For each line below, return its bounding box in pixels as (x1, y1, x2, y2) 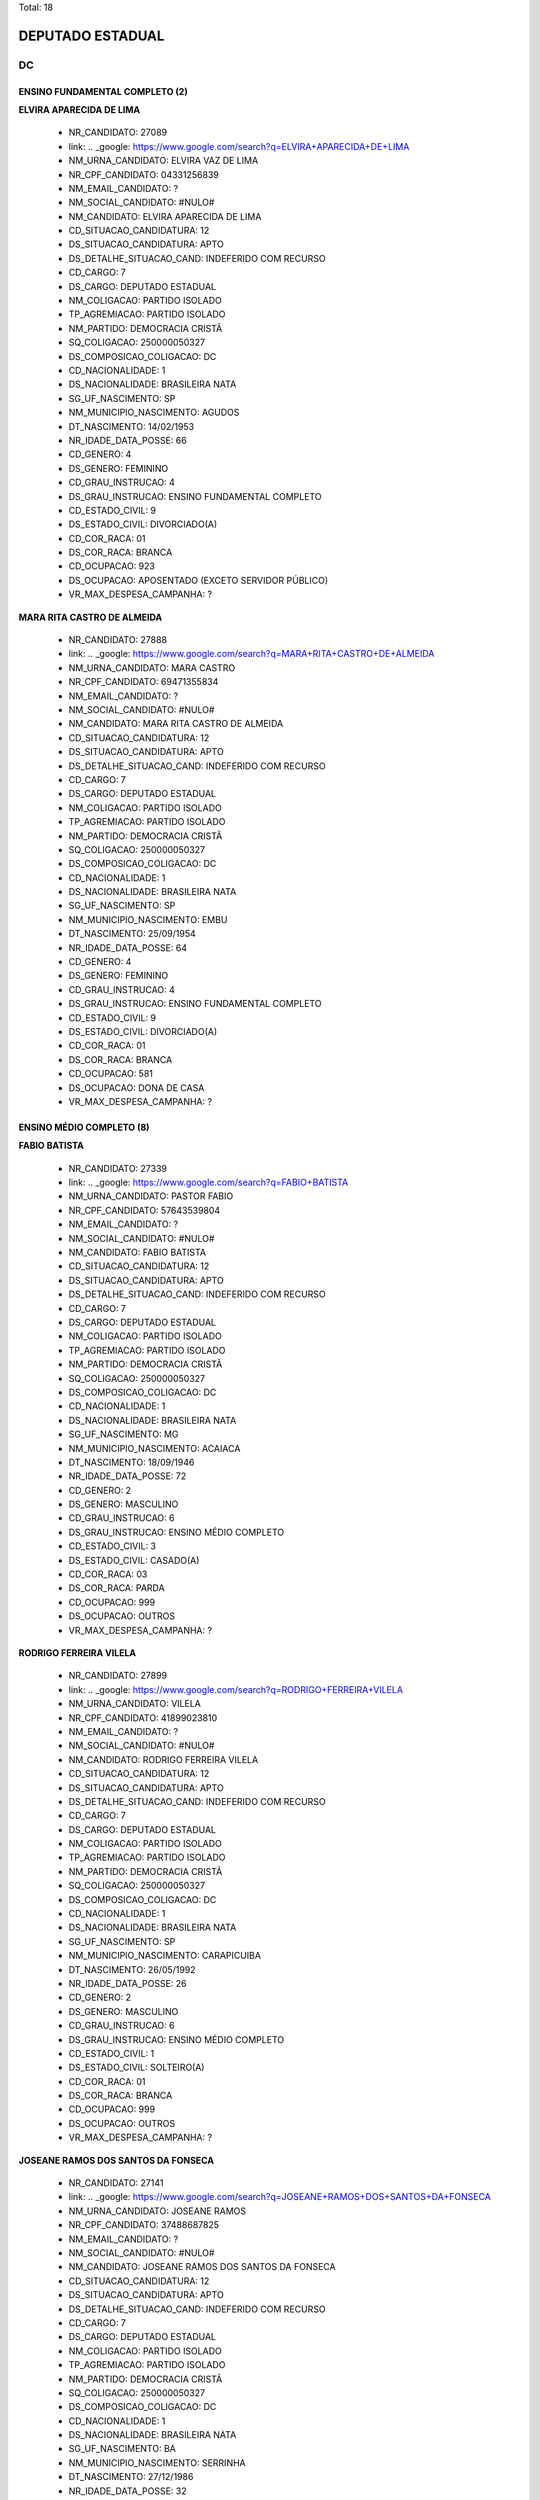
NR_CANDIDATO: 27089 (68, 126, 168, 139)
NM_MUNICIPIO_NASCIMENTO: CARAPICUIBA (68, 1950, 262, 1962)
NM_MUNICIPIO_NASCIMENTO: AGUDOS (68, 406, 240, 419)
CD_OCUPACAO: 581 (68, 1068, 154, 1080)
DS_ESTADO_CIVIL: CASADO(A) (68, 1554, 200, 1566)
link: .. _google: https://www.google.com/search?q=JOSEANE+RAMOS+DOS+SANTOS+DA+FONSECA (68, 2191, 492, 2203)
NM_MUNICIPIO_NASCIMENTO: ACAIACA (68, 1442, 241, 1454)
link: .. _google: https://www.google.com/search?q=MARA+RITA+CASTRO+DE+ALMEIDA (68, 648, 435, 660)
